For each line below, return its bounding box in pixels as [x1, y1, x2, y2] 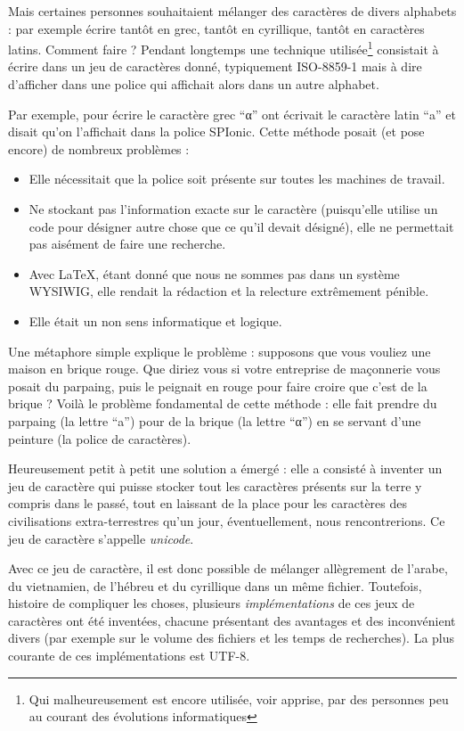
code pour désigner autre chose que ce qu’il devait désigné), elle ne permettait [28, 217, 454, 235]
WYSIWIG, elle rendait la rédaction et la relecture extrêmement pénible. [28, 282, 429, 300]
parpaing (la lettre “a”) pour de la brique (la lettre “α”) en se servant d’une [8, 411, 421, 430]
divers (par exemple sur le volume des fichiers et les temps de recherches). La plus [8, 628, 455, 647]
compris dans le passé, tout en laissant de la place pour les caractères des [8, 494, 407, 513]
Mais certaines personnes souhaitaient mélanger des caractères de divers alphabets [8, 2, 457, 20]
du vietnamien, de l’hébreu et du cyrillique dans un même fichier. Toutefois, [8, 576, 422, 595]
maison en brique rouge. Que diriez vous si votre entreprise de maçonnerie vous [8, 359, 441, 378]
